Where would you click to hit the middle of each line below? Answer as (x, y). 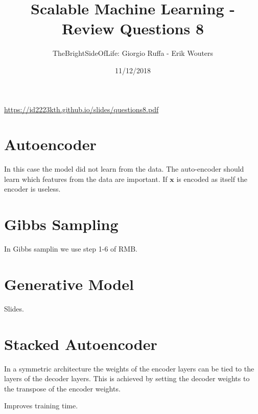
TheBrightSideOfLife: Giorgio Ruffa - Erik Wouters (133, 53)
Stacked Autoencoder (81, 344)
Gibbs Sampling (61, 224)
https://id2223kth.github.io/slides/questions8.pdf (81, 109)
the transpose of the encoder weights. (62, 388)
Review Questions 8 (133, 28)
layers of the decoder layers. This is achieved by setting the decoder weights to (127, 378)
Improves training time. (41, 406)
